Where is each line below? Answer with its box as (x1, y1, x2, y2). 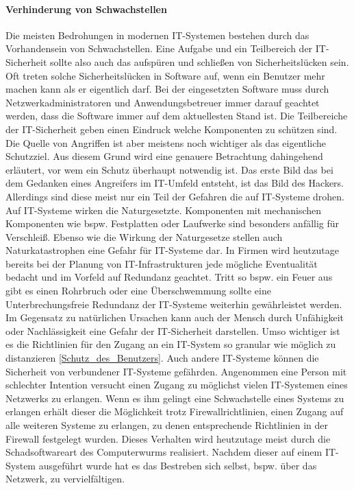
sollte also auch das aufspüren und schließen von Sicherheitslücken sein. (49, 54, 349, 69)
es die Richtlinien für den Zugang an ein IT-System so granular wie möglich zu (5, 337, 336, 351)
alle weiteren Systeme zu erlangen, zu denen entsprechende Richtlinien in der (5, 418, 329, 432)
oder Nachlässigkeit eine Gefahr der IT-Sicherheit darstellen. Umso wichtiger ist (5, 323, 340, 338)
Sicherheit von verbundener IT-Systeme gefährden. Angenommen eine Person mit (5, 364, 347, 378)
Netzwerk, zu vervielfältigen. (5, 471, 125, 486)
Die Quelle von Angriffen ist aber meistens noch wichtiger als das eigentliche (5, 135, 327, 150)
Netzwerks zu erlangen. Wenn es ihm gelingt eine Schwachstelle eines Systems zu (5, 390, 344, 405)
